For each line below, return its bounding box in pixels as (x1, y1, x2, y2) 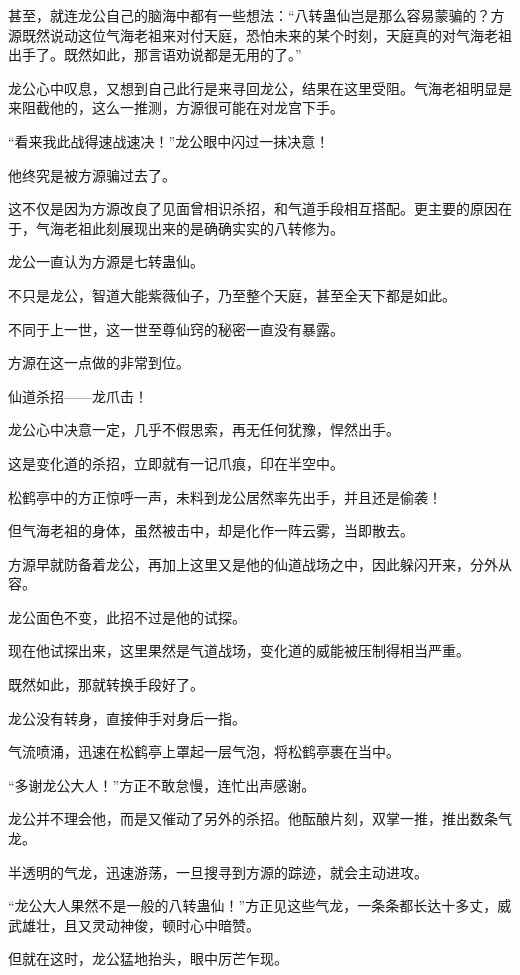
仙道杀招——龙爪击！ (8, 385, 148, 406)
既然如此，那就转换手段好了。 (8, 674, 204, 695)
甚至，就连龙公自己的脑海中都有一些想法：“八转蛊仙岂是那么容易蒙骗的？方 (8, 5, 505, 25)
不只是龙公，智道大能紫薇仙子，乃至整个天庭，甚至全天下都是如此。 (8, 284, 456, 305)
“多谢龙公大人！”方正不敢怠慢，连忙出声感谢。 (8, 774, 316, 795)
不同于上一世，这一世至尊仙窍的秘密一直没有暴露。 (8, 318, 344, 339)
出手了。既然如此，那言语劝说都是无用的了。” (8, 44, 302, 65)
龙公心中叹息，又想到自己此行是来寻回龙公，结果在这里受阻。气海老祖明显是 (8, 77, 512, 98)
